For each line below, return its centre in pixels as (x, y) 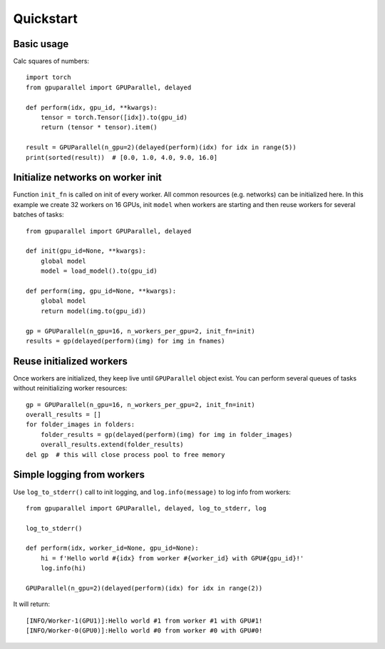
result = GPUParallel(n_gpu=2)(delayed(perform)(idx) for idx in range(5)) (161, 147)
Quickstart (46, 19)
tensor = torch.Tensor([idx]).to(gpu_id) (114, 117)
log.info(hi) (63, 568)
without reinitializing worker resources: (70, 388)
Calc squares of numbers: (51, 61)
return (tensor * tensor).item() (99, 127)
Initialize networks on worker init (87, 177)
